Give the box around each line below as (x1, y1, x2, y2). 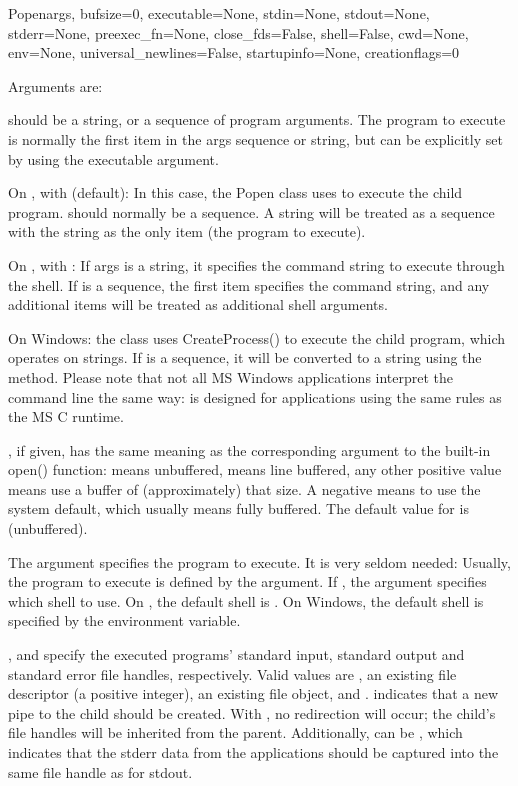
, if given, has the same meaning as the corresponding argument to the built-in (8, 439, 491, 460)
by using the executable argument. (8, 148, 219, 169)
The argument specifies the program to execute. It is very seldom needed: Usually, (8, 551, 511, 572)
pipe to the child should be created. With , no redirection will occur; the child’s (8, 702, 496, 723)
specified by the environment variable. (8, 610, 241, 631)
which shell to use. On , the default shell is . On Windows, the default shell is (8, 590, 484, 611)
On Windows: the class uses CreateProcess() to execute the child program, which (8, 327, 506, 348)
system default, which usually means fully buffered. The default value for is (8, 498, 469, 519)
